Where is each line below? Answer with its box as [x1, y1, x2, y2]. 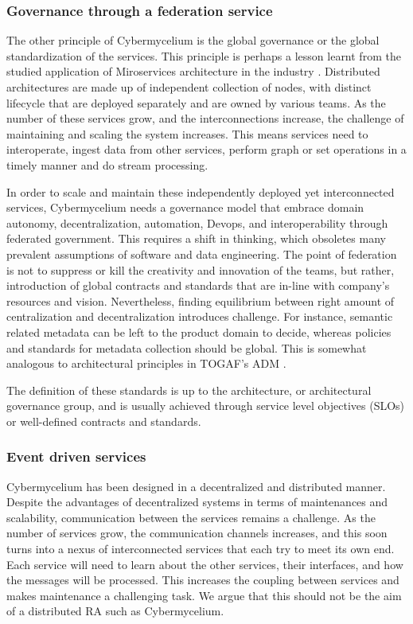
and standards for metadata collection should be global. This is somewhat [6, 339, 367, 356]
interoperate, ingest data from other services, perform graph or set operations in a [6, 141, 407, 158]
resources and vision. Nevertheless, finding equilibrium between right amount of [6, 292, 395, 309]
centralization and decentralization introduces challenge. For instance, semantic [6, 308, 393, 325]
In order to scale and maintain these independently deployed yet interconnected [6, 183, 395, 200]
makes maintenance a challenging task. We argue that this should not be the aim [6, 587, 402, 603]
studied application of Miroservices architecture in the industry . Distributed [6, 63, 380, 80]
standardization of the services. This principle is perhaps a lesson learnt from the [6, 47, 401, 64]
